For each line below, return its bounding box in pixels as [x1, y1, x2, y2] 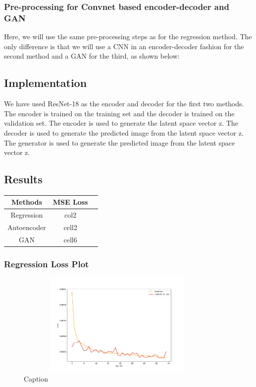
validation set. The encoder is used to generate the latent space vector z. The [4, 118, 238, 128]
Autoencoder [7, 222, 46, 232]
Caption [24, 373, 49, 384]
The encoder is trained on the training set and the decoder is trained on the [4, 108, 235, 118]
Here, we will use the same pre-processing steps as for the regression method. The [4, 31, 252, 42]
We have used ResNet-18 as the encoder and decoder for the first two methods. [4, 98, 244, 109]
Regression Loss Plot [4, 257, 89, 270]
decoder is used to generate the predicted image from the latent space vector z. [4, 127, 244, 138]
